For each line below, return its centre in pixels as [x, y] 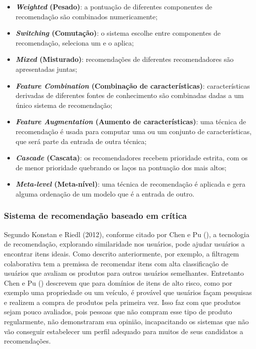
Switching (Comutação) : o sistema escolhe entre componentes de [118, 33]
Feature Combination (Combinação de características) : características [133, 85]
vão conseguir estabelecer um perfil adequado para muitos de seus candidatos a [124, 331]
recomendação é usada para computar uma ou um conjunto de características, [133, 131]
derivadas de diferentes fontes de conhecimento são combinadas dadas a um [130, 95]
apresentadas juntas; [46, 69]
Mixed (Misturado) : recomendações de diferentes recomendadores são [125, 59]
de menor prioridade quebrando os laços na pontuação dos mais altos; [121, 167]
